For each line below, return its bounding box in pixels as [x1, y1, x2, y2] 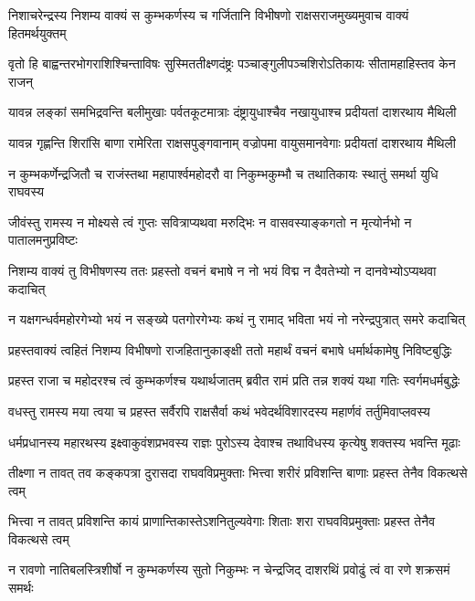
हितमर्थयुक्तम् [8, 23, 67, 42]
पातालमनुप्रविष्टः [8, 230, 78, 249]
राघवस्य [8, 182, 44, 201]
